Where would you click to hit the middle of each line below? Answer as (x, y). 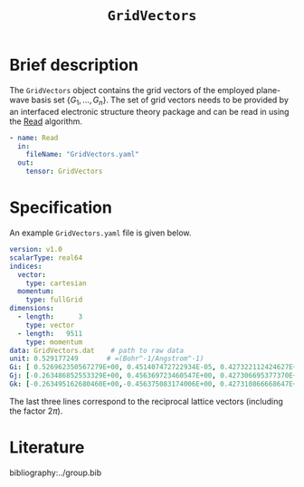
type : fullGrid (54, 300)
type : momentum (54, 342)
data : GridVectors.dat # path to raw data (96, 350)
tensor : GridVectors (64, 172)
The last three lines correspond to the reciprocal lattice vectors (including (146, 401)
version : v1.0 (36, 250)
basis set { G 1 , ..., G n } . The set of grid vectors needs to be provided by (160, 100)
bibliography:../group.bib (56, 473)
